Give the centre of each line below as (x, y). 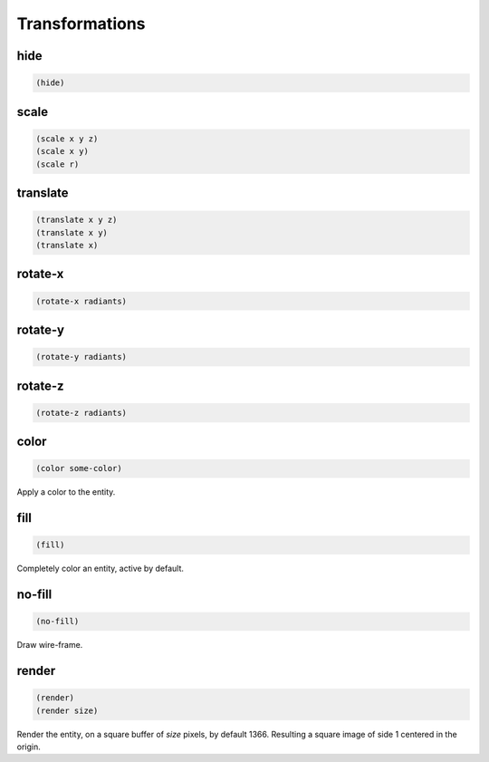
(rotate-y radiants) (81, 357)
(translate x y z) (77, 220)
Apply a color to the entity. (66, 492)
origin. (29, 747)
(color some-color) (79, 468)
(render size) (67, 710)
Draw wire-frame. (50, 645)
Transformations (81, 24)
